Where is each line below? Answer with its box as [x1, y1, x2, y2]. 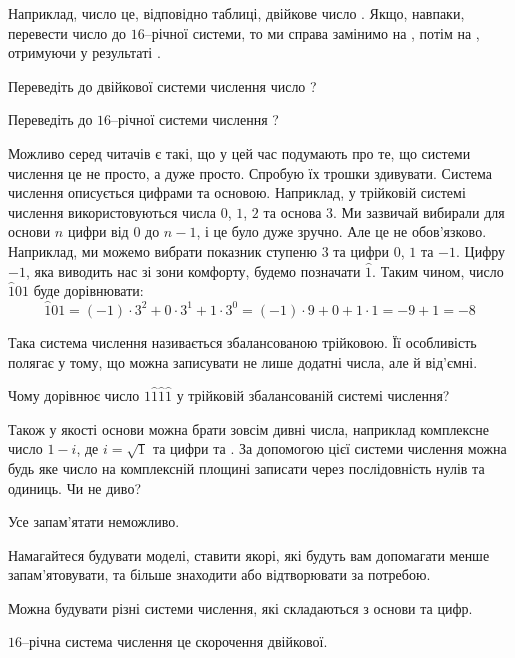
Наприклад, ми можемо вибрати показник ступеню [8, 240, 317, 261]
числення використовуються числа [8, 201, 217, 222]
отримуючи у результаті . [8, 42, 161, 63]
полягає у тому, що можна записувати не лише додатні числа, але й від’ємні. [8, 351, 478, 372]
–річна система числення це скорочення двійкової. [22, 631, 328, 652]
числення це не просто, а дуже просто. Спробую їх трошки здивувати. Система [8, 162, 492, 183]
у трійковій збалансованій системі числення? [176, 385, 450, 406]
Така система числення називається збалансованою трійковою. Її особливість [8, 331, 477, 352]
